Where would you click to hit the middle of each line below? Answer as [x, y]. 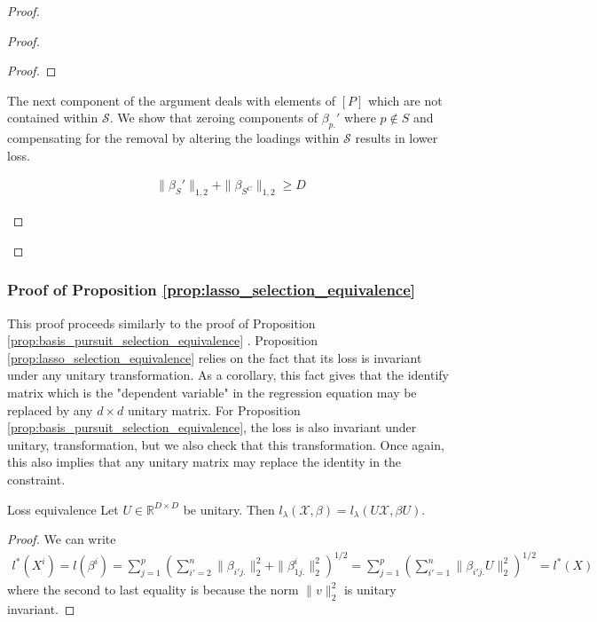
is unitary [370, 590]
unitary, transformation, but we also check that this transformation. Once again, [226, 444]
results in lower [397, 138]
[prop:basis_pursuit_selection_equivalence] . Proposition [162, 340]
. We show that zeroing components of [214, 118]
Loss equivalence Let [63, 509]
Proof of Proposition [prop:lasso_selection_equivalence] [212, 290]
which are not [405, 100]
